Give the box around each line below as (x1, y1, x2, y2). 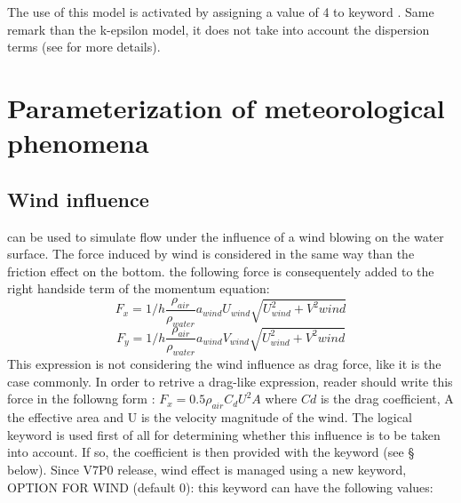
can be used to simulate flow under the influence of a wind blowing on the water (7, 227, 444, 245)
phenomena (7, 124, 149, 161)
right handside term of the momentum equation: (7, 279, 270, 298)
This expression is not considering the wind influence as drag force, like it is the (7, 355, 441, 373)
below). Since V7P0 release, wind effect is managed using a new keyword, (7, 459, 407, 478)
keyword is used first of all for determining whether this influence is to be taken (7, 425, 441, 443)
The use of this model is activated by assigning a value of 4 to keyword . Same (7, 3, 434, 20)
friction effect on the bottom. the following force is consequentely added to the (7, 261, 434, 280)
